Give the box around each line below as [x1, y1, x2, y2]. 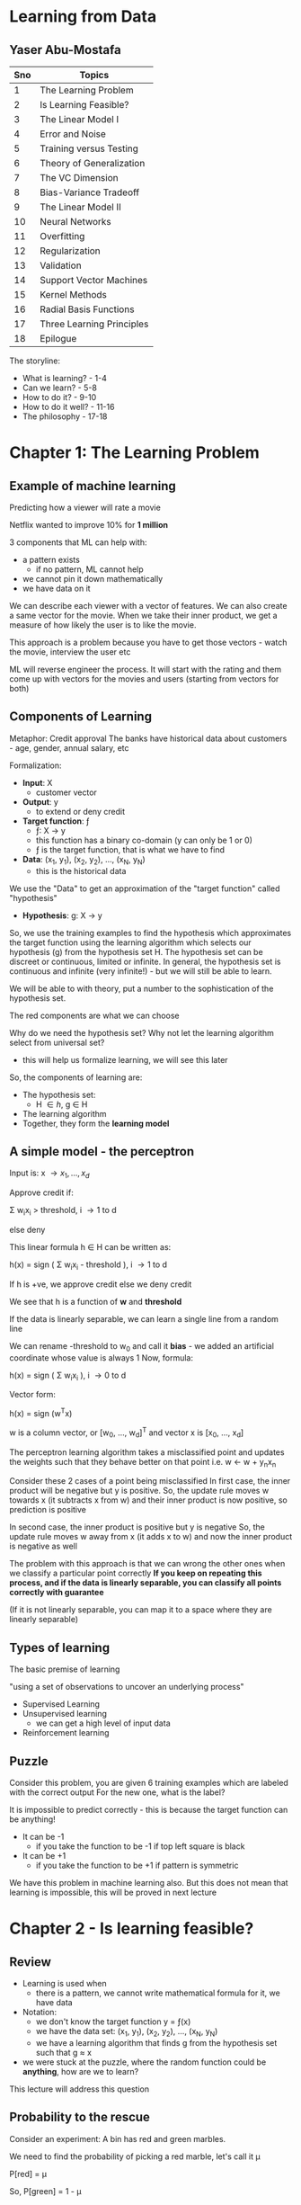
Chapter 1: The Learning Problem [9, 442, 261, 463]
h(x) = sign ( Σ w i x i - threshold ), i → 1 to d [9, 1259, 168, 1272]
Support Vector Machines [40, 274, 148, 286]
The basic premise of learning [9, 1664, 120, 1674]
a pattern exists [22, 555, 81, 565]
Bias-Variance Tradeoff [40, 186, 140, 199]
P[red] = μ [9, 2168, 48, 2179]
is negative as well [9, 1540, 78, 1552]
